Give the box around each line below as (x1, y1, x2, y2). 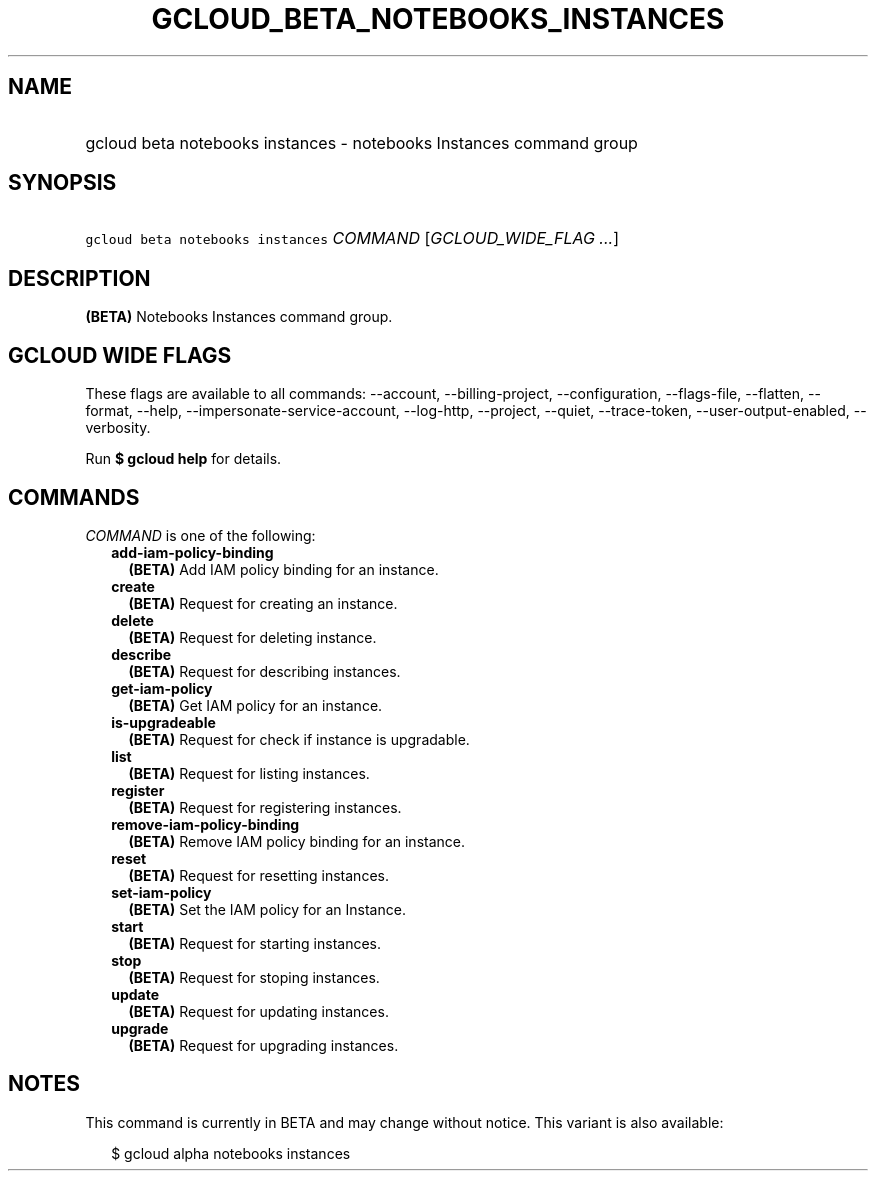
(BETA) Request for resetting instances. (128, 866, 389, 884)
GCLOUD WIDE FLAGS (8, 342, 232, 368)
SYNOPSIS (8, 170, 117, 196)
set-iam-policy (111, 883, 212, 901)
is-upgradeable (111, 713, 216, 731)
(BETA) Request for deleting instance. (128, 628, 377, 646)
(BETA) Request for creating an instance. (128, 594, 398, 612)
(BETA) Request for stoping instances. (128, 968, 380, 986)
